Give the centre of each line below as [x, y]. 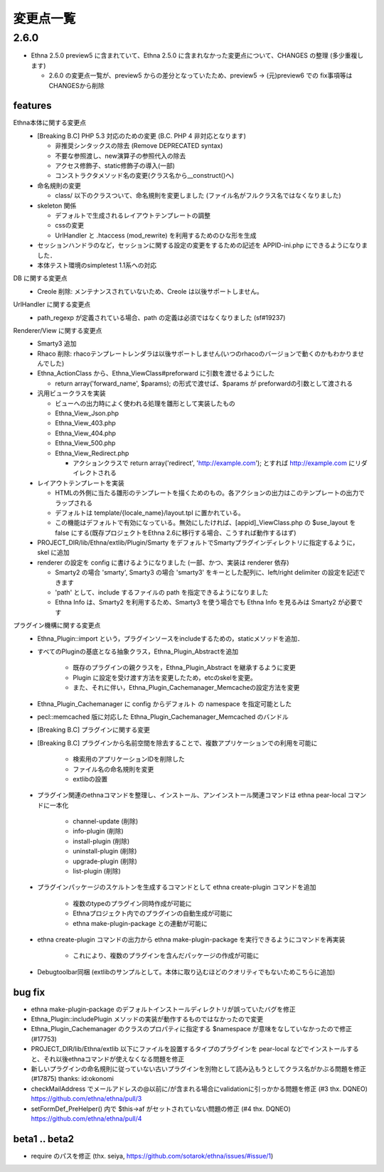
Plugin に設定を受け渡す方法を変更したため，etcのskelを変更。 [165, 677]
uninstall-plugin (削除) [105, 851]
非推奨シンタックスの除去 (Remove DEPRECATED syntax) [139, 146]
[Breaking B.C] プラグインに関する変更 [94, 730]
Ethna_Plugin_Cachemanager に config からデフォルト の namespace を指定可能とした [164, 703]
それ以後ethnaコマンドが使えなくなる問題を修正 [114, 1059]
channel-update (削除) [106, 821]
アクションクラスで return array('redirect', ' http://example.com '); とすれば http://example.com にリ [217, 463]
